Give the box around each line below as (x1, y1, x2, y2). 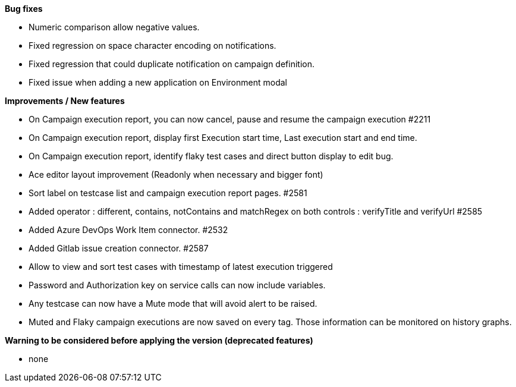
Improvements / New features (5, 96, 125, 106)
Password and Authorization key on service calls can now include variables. (29, 280, 326, 290)
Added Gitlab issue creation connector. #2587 (29, 243, 209, 253)
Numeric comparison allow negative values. (29, 22, 200, 32)
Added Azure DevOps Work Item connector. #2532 (29, 225, 228, 235)
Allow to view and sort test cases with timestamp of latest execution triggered (29, 262, 333, 272)
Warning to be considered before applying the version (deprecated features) (5, 335, 313, 345)
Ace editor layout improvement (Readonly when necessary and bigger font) (29, 169, 323, 180)
